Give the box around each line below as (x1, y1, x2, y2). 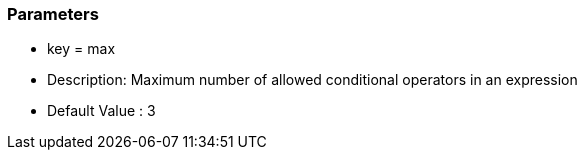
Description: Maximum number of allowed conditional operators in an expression (47, 71, 578, 89)
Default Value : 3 (47, 102, 156, 120)
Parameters (7, 4, 99, 24)
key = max (47, 40, 116, 58)
